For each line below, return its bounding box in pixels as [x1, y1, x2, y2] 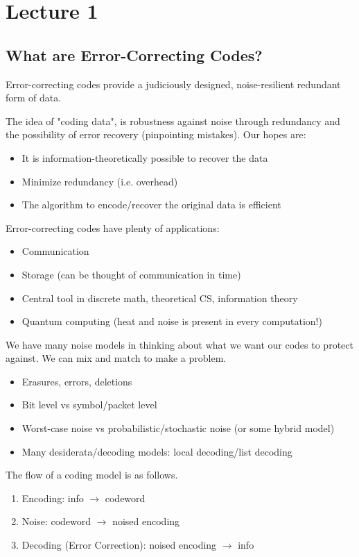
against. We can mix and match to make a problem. [6, 351, 227, 365]
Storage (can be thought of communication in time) [21, 267, 241, 281]
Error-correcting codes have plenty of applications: [6, 220, 220, 235]
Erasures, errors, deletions [21, 374, 132, 388]
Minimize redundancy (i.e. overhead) [21, 174, 178, 188]
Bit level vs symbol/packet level [21, 397, 157, 412]
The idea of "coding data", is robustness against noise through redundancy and [6, 113, 340, 128]
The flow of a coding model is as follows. [6, 467, 178, 482]
